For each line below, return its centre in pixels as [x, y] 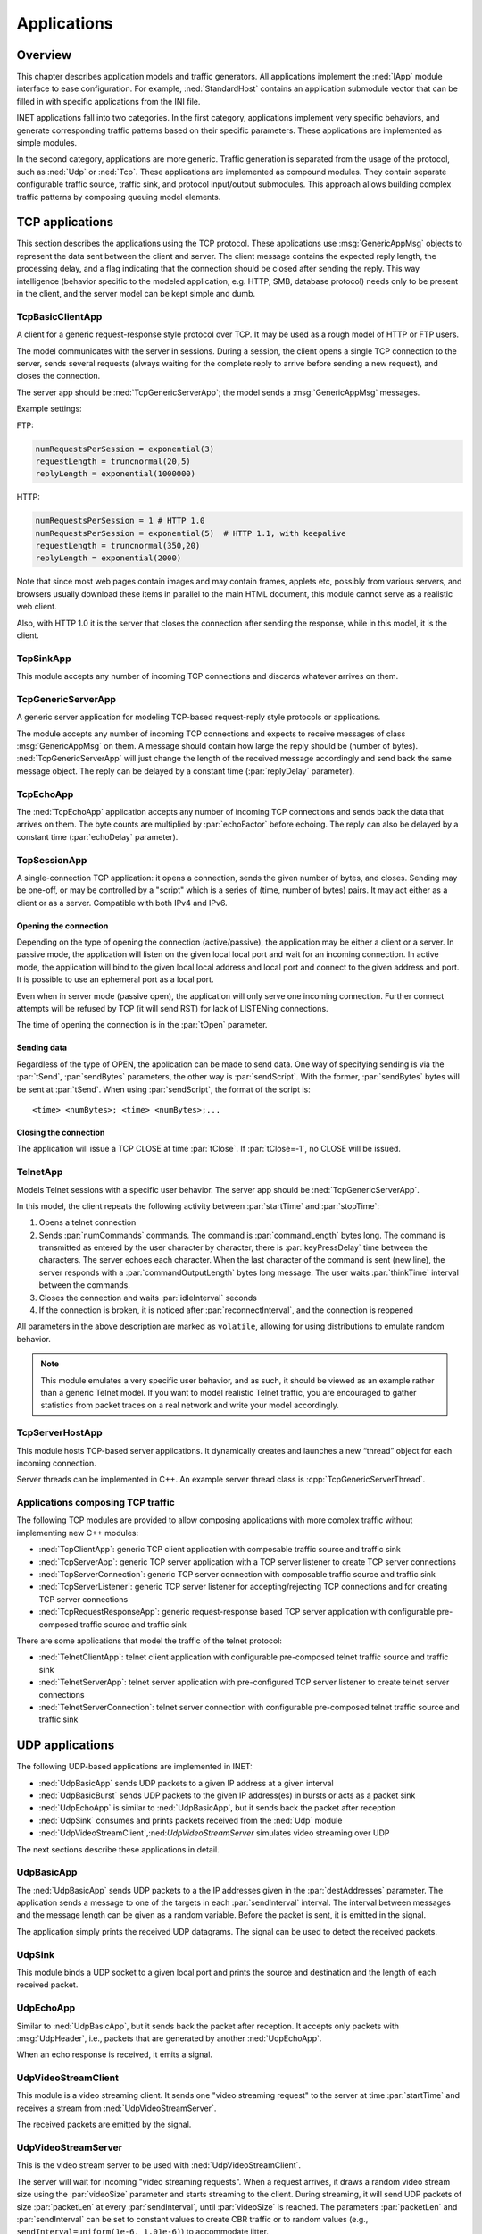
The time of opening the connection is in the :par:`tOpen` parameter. [142, 1025]
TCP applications [65, 222]
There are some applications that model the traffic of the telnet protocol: [150, 1641]
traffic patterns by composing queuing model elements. [119, 197]
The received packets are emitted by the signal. [104, 2125]
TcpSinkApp [44, 659]
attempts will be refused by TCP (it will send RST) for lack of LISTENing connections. [173, 1009]
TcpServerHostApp [59, 1432]
